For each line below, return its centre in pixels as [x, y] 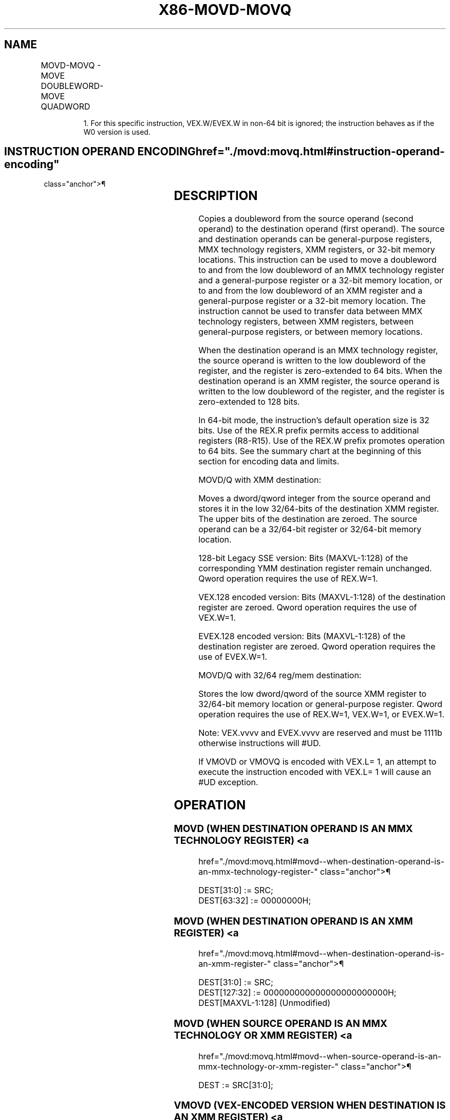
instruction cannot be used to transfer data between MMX [311, 311]
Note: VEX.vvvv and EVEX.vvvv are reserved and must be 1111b [320, 733]
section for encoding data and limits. [269, 462]
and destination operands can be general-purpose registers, [315, 239]
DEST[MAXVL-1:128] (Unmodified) [264, 1003]
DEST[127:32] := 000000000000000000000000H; [297, 993]
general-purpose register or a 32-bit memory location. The [312, 301]
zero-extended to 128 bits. [249, 402]
